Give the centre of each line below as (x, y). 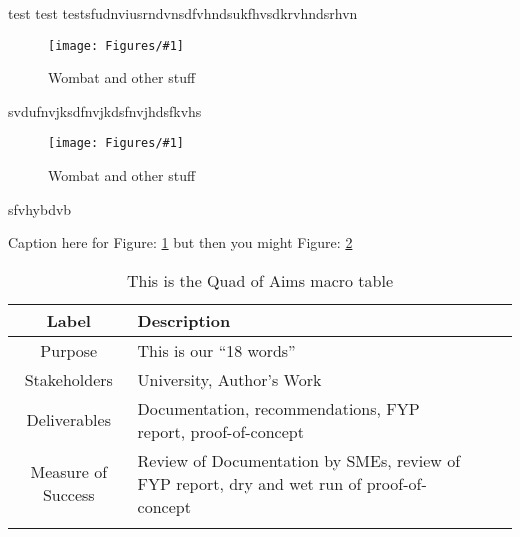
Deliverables (68, 420)
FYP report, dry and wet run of (249, 483)
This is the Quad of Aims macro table (260, 280)
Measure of (69, 472)
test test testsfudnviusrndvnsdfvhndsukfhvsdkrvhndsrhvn (183, 13)
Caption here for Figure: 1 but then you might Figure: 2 (180, 242)
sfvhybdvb (40, 208)
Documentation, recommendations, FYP (278, 408)
